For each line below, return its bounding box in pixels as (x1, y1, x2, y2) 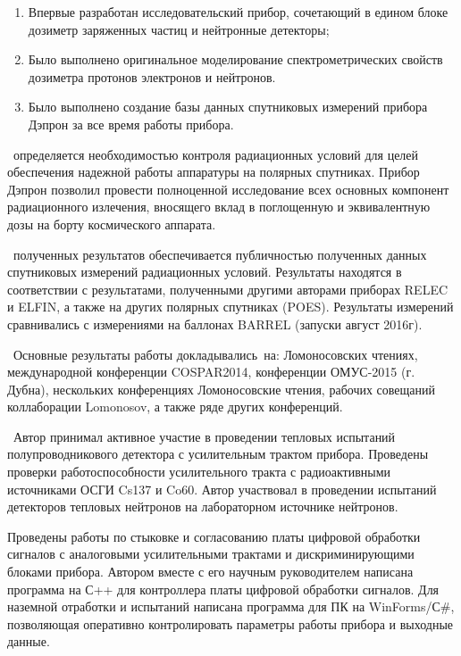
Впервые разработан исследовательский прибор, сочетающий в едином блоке (28, 3, 448, 21)
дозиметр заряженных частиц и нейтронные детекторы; (28, 20, 330, 38)
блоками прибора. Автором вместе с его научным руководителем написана (7, 562, 414, 581)
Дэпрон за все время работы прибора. (28, 114, 234, 133)
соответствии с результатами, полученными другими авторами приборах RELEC (7, 279, 448, 298)
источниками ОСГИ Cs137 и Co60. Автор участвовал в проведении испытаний (7, 479, 437, 498)
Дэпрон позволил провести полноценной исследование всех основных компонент (7, 179, 449, 198)
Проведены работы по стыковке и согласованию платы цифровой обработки (7, 527, 421, 545)
